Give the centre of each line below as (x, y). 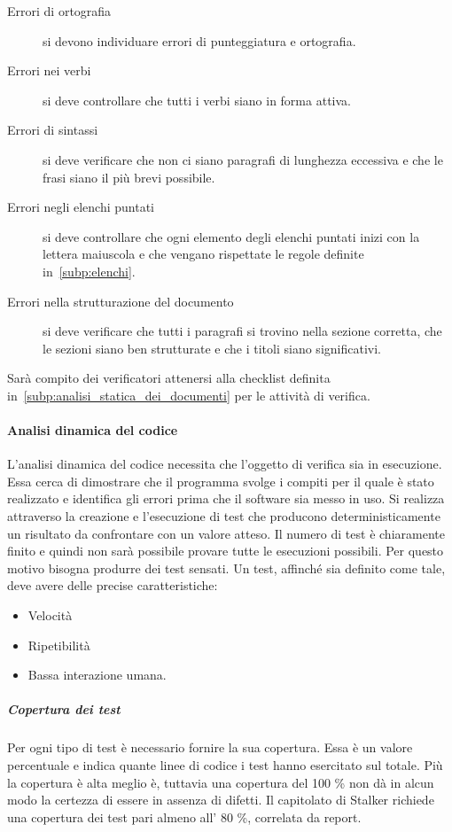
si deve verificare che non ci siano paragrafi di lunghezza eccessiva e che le (243, 159)
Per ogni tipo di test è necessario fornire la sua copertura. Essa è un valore (210, 747)
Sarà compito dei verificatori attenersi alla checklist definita (169, 378)
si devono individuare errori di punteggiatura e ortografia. (199, 40)
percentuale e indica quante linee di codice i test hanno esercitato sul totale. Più (225, 764)
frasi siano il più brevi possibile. (129, 177)
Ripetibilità (59, 645)
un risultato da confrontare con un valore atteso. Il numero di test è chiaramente (226, 533)
